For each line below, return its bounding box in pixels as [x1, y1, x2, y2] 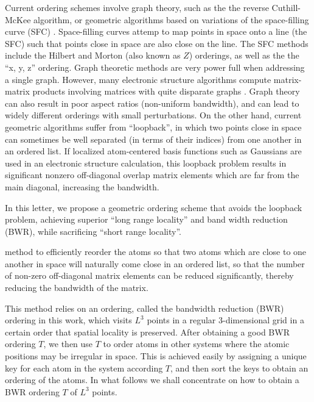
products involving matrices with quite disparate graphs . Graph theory [32, 85, 300, 98]
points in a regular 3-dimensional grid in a [147, 314, 304, 326]
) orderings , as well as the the [189, 49, 299, 62]
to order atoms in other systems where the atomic [103, 337, 290, 350]
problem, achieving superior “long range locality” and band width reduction [5, 213, 288, 226]
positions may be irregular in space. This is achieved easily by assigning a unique [5, 350, 307, 362]
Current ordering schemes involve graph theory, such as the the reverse [5, 1, 269, 13]
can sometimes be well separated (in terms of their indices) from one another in [5, 132, 302, 145]
